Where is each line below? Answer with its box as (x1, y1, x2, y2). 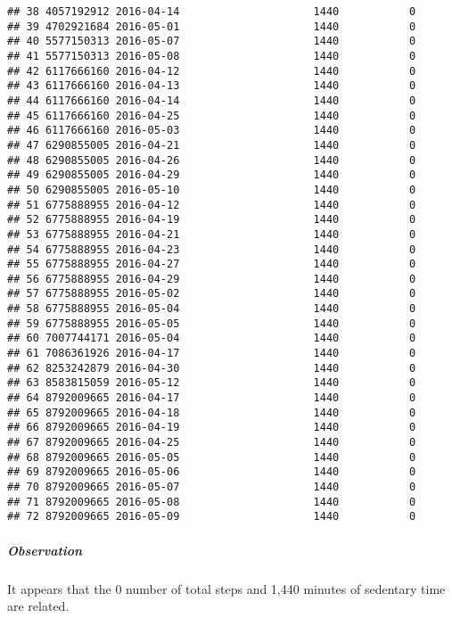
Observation (7, 540, 83, 559)
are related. (7, 597, 70, 615)
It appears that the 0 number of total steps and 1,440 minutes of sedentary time (7, 579, 446, 597)
